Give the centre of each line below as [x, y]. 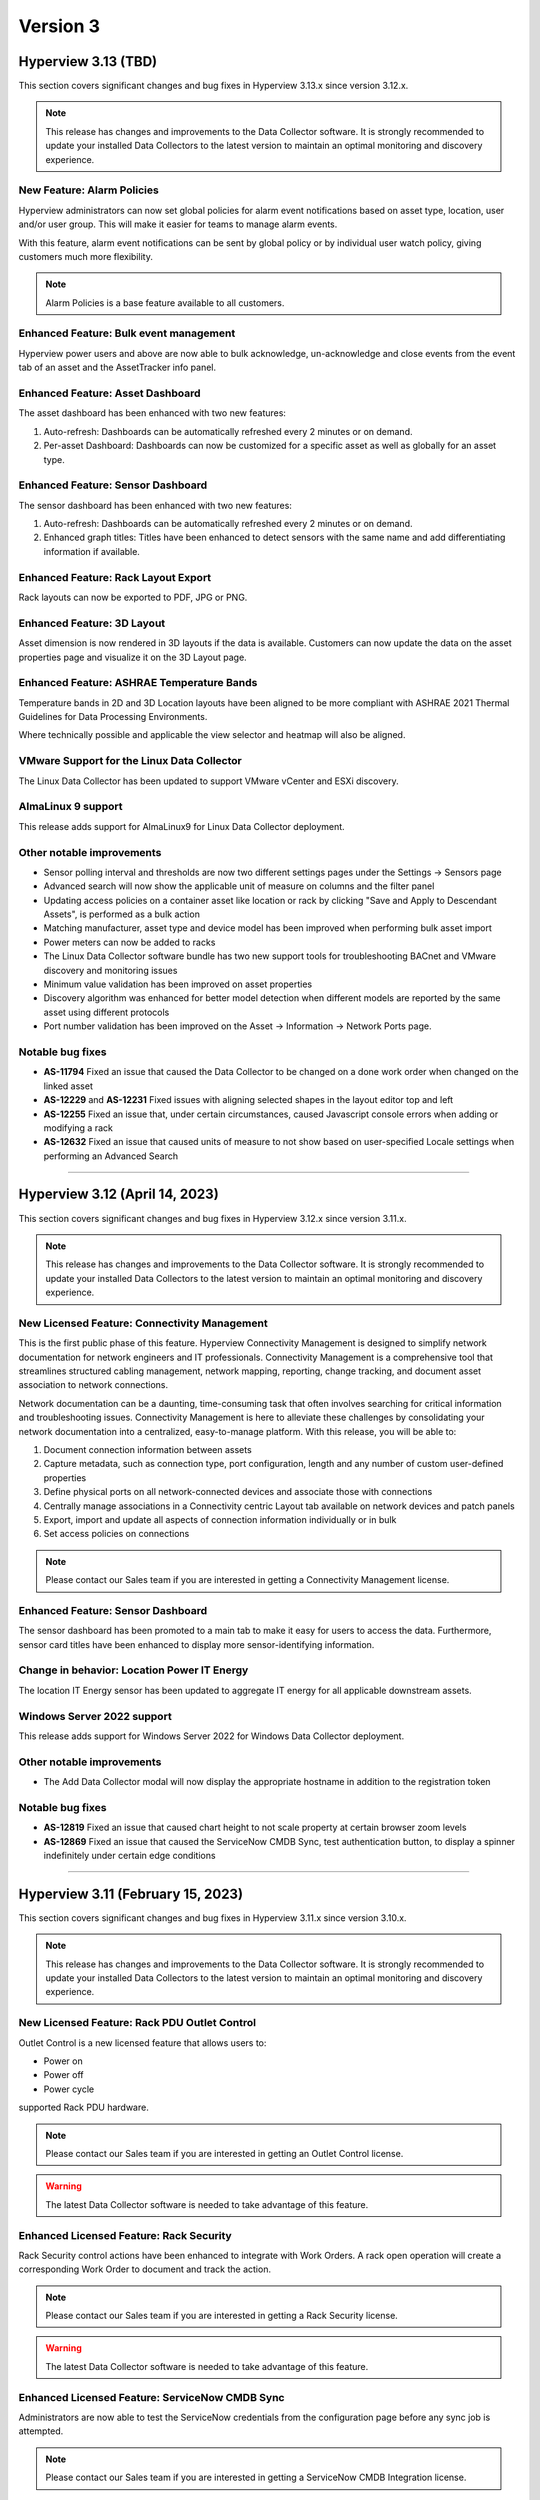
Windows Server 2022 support [95, 1716]
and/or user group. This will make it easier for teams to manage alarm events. [178, 224]
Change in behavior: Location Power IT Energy [133, 1670]
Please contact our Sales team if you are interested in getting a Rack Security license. [222, 2316]
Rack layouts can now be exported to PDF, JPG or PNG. [133, 597]
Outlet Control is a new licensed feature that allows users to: [142, 2042]
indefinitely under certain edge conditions [129, 1856]
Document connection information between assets [147, 1450]
